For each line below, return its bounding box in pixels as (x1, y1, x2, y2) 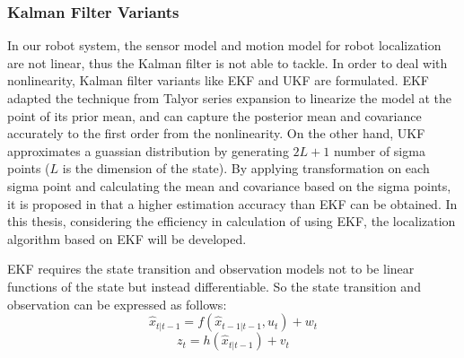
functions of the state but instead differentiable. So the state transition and (7, 276, 421, 295)
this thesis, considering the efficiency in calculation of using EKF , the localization (7, 212, 456, 231)
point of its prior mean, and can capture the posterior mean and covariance (7, 106, 422, 125)
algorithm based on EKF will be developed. (7, 229, 247, 248)
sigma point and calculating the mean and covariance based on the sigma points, (7, 176, 451, 195)
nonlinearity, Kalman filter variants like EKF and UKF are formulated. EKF (7, 71, 429, 90)
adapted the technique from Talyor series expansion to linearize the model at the (7, 89, 452, 107)
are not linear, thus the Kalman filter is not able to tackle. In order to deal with (7, 53, 448, 72)
